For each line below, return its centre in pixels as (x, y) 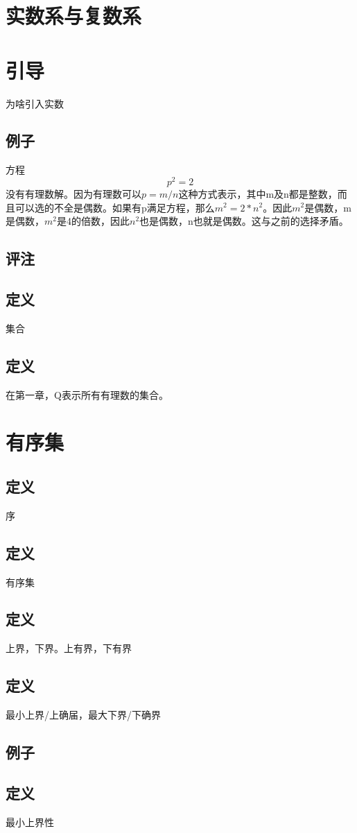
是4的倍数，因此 (93, 221)
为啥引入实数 (35, 103)
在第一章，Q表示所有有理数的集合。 (87, 394)
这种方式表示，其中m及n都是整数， (258, 193)
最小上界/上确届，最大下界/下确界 (83, 715)
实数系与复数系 (74, 16)
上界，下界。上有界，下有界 (69, 648)
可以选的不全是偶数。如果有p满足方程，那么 (115, 207)
